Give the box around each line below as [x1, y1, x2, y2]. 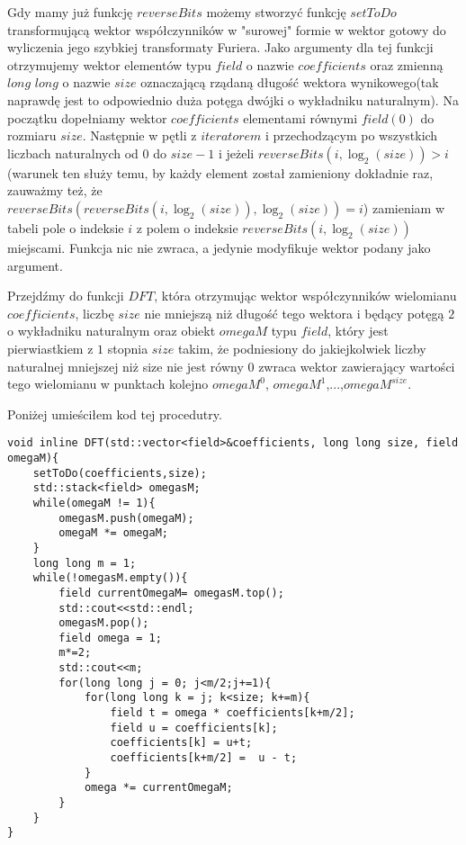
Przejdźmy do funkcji [7, 286, 124, 305]
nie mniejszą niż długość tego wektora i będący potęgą [144, 303, 444, 322]
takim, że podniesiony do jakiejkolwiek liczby [177, 338, 426, 357]
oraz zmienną [370, 55, 444, 74]
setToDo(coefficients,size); [32, 466, 207, 480]
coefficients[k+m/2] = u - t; [110, 751, 298, 765]
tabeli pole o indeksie [7, 218, 124, 237]
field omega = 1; [58, 631, 162, 644]
